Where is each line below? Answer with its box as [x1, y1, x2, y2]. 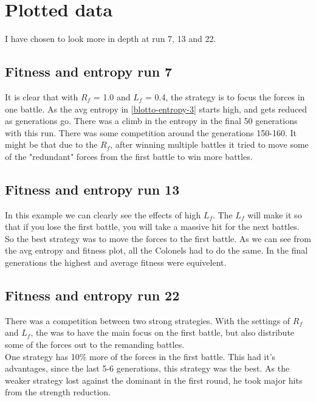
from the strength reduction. [5, 386, 111, 398]
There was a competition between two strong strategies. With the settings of [5, 314, 290, 327]
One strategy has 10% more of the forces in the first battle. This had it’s [5, 350, 276, 362]
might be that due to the [5, 138, 98, 151]
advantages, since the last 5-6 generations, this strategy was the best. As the [5, 362, 290, 375]
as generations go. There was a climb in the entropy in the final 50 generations [5, 114, 298, 127]
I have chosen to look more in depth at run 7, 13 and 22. [5, 32, 216, 45]
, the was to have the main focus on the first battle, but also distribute [30, 326, 295, 339]
